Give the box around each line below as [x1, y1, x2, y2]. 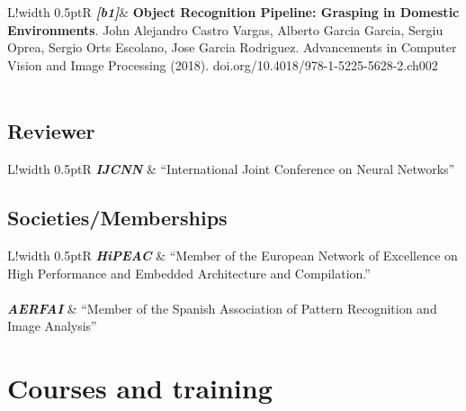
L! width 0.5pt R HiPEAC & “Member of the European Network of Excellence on [7, 245, 458, 264]
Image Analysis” [7, 316, 97, 335]
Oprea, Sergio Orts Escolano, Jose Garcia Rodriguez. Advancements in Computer [7, 38, 457, 57]
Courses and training [7, 370, 273, 406]
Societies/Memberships [7, 204, 228, 232]
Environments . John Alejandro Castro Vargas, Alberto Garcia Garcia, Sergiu [7, 20, 444, 39]
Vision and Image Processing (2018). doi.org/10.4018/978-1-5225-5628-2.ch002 [7, 55, 438, 74]
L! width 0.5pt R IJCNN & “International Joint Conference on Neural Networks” [7, 160, 455, 178]
